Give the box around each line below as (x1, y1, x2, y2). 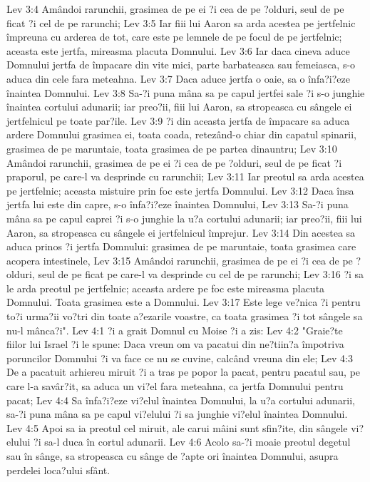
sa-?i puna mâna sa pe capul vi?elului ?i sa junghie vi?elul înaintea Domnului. (6, 406, 348, 421)
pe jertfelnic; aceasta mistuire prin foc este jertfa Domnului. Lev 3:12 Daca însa (6, 183, 354, 198)
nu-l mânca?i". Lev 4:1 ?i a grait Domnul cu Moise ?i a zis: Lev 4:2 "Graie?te (6, 322, 343, 337)
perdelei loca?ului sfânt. (6, 462, 111, 477)
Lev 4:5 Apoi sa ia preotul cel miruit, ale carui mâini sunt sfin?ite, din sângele (6, 420, 348, 435)
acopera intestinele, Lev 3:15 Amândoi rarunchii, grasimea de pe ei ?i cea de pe (6, 252, 353, 267)
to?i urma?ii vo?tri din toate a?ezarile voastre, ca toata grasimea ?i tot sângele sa (6, 309, 363, 324)
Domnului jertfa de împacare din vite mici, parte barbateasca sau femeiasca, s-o (6, 57, 356, 72)
